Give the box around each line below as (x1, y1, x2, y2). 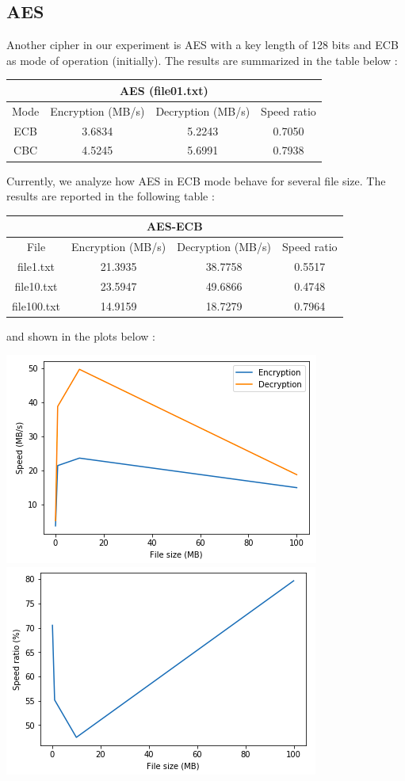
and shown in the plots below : (6, 327, 155, 344)
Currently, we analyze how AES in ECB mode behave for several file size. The (6, 172, 386, 189)
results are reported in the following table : (6, 188, 215, 204)
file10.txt (14, 277, 58, 294)
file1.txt (17, 257, 55, 274)
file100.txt (12, 297, 61, 314)
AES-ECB (146, 218, 203, 234)
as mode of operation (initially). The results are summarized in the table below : (6, 51, 398, 68)
